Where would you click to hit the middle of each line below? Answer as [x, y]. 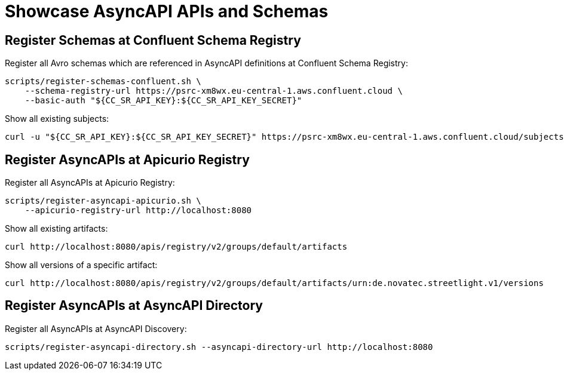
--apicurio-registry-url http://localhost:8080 [138, 210]
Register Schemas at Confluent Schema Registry [153, 40]
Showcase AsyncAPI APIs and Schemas [167, 11]
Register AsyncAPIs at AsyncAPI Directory [134, 306]
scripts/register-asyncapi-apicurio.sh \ [103, 201]
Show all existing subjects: [57, 119]
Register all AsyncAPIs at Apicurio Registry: [90, 183]
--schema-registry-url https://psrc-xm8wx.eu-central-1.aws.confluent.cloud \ [214, 91]
